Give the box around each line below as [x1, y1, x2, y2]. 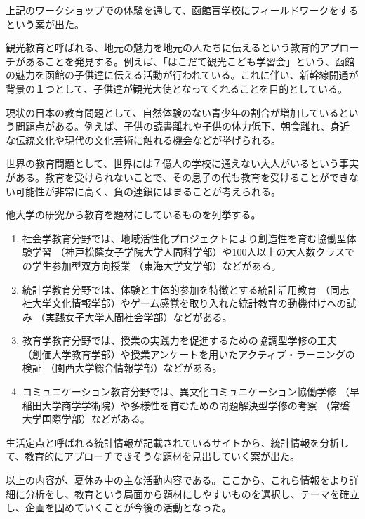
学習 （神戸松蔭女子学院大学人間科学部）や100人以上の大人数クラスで [32, 244, 355, 259]
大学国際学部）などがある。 [22, 412, 150, 426]
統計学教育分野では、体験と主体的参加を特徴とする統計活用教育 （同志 [22, 282, 350, 296]
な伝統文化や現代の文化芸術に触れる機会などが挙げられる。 [6, 132, 281, 147]
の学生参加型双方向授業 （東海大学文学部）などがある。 [22, 258, 281, 272]
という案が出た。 [6, 16, 84, 31]
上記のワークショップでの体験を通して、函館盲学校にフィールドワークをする [6, 3, 359, 17]
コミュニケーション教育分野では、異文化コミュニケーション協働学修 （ [22, 384, 350, 399]
